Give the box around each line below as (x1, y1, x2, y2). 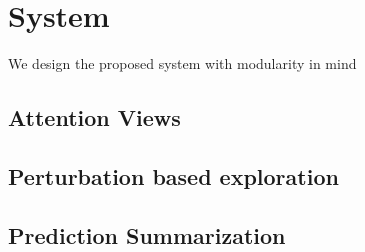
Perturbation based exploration (8, 160, 339, 191)
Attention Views (8, 102, 181, 133)
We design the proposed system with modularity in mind (8, 53, 357, 74)
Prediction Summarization (8, 219, 286, 250)
